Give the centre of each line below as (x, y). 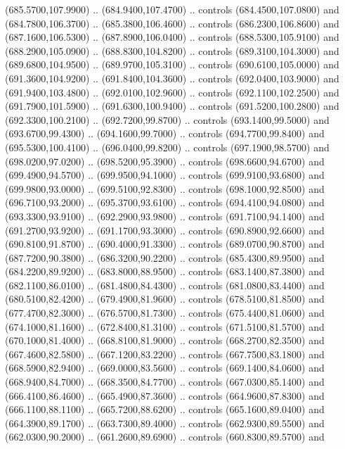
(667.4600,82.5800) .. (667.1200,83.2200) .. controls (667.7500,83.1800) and (165, 354)
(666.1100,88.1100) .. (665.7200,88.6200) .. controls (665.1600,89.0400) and (165, 409)
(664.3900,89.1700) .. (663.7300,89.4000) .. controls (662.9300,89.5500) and (165, 423)
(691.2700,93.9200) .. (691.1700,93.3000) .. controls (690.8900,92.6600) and (165, 230)
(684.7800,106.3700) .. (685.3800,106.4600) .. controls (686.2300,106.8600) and (172, 23)
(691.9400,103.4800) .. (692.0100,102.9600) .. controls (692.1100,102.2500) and (172, 92)
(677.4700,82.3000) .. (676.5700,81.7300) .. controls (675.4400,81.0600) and (165, 313)
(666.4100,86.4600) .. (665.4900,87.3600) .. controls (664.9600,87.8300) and (165, 395)
